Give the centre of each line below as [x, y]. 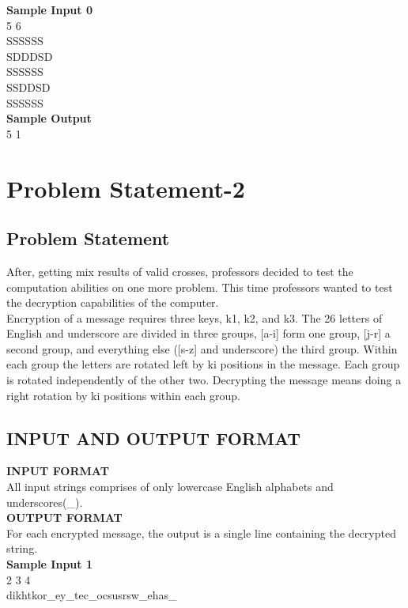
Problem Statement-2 [126, 188]
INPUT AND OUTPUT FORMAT [153, 438]
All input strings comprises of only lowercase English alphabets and [170, 487]
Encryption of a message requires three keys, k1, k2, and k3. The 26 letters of [195, 317]
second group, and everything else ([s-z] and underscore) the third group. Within [202, 348]
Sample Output [49, 118]
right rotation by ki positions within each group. [123, 395]
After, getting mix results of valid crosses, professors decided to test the [180, 271]
